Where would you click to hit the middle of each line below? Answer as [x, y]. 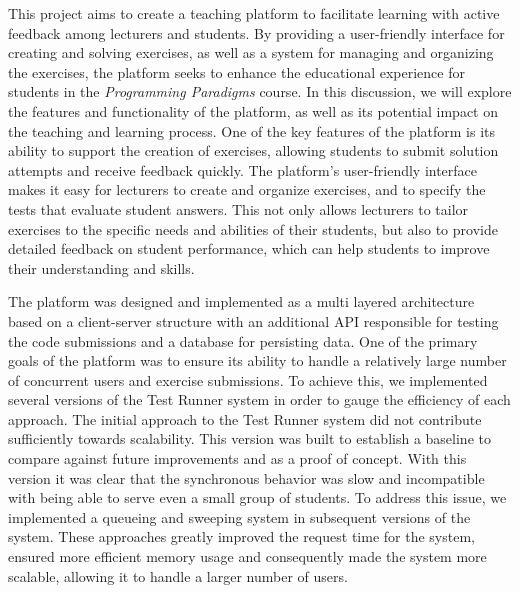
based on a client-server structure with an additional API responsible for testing [253, 320]
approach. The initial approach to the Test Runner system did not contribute [245, 418]
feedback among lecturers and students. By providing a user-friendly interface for [256, 32]
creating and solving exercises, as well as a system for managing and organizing [251, 52]
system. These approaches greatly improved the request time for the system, [241, 536]
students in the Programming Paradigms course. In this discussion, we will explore [260, 91]
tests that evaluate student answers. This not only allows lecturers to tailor [238, 208]
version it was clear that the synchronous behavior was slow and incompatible [246, 477]
